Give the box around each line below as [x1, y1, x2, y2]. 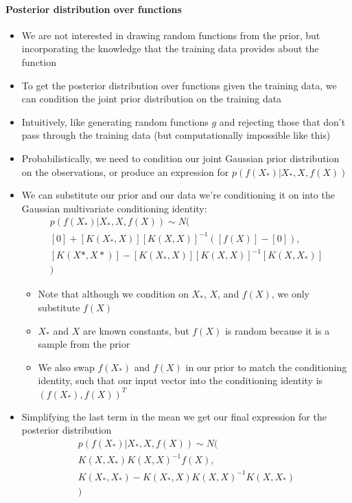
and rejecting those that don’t [219, 114, 346, 128]
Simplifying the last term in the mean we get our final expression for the [21, 409, 327, 423]
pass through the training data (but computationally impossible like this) [21, 128, 331, 142]
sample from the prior [38, 337, 130, 351]
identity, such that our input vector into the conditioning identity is [38, 373, 323, 388]
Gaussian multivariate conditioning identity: [21, 201, 207, 215]
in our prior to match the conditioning [185, 359, 347, 374]
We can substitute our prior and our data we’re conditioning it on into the [21, 188, 335, 202]
